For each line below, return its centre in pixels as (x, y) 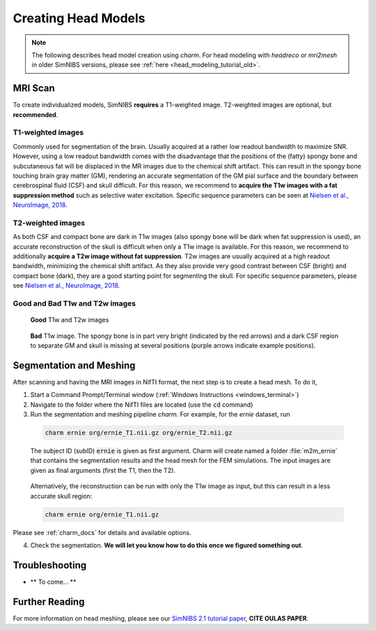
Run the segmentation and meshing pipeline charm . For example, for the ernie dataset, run (160, 414)
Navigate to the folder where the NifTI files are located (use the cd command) (142, 405)
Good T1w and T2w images (70, 320)
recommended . (36, 114)
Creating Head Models (79, 18)
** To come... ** (53, 582)
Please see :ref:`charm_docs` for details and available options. (102, 532)
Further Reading (49, 601)
